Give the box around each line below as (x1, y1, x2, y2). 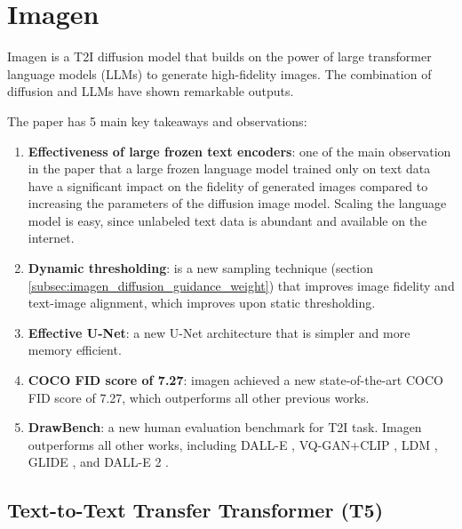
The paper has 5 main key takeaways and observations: (7, 111, 307, 130)
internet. (28, 228, 75, 247)
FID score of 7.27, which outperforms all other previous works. (28, 388, 370, 406)
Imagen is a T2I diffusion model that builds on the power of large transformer (7, 47, 432, 66)
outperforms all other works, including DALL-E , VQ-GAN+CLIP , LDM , (28, 435, 438, 453)
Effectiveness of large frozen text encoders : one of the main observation (28, 141, 451, 160)
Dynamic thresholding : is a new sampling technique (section (28, 259, 374, 277)
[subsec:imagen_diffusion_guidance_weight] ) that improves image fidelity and (28, 276, 455, 294)
